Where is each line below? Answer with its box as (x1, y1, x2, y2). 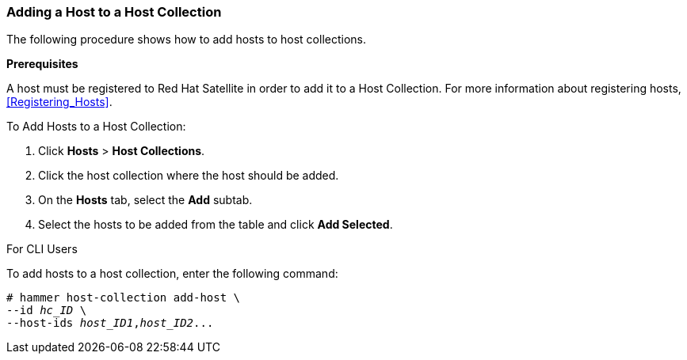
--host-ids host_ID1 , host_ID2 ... (6, 316, 214, 330)
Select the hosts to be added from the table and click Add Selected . (38, 218, 393, 232)
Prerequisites (6, 57, 78, 71)
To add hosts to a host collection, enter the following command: (6, 267, 338, 281)
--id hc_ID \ (6, 304, 87, 317)
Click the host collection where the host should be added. (38, 169, 339, 183)
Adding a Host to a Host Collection (6, 4, 222, 20)
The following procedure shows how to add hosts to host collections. (6, 32, 367, 47)
